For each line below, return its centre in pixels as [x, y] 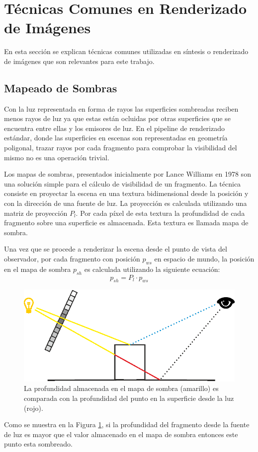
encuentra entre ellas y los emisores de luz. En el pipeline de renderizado [114, 128]
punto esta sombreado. [38, 444]
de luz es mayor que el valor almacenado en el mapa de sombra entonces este [121, 434]
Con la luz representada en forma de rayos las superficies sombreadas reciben [121, 108]
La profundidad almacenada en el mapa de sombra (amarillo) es [121, 388]
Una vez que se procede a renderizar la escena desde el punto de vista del [116, 249]
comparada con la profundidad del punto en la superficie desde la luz [129, 398]
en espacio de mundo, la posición [204, 259]
